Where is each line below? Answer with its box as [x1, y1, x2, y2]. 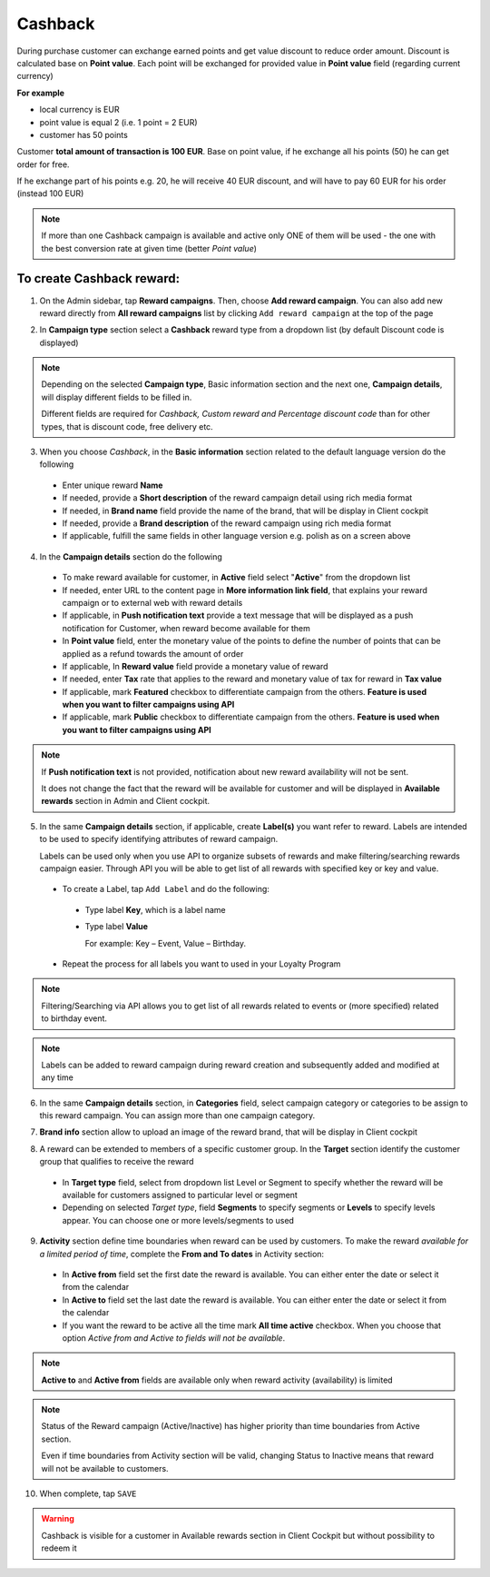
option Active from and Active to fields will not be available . [62, 1332, 286, 1344]
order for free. [16, 159, 70, 170]
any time [41, 1072, 74, 1083]
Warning [41, 1513, 74, 1524]
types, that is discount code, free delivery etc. [41, 421, 213, 431]
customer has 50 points [39, 129, 129, 140]
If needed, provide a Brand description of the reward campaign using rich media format [62, 518, 392, 529]
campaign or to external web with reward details [62, 597, 243, 608]
